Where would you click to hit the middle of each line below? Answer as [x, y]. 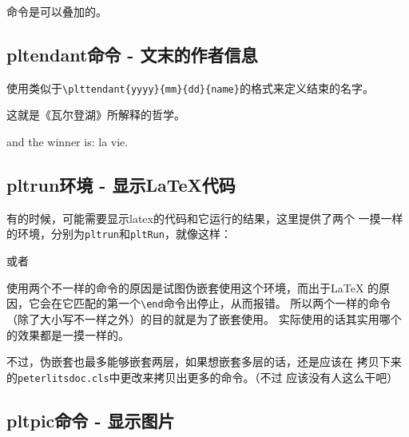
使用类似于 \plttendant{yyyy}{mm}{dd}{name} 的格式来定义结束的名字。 [190, 87]
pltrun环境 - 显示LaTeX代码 [121, 185]
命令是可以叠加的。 [57, 11]
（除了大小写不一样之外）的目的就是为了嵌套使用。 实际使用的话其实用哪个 [204, 318]
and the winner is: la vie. [68, 142]
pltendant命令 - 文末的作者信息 [132, 54]
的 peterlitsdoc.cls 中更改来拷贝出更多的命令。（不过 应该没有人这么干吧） [203, 377]
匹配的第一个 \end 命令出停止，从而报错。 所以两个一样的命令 [232, 303]
